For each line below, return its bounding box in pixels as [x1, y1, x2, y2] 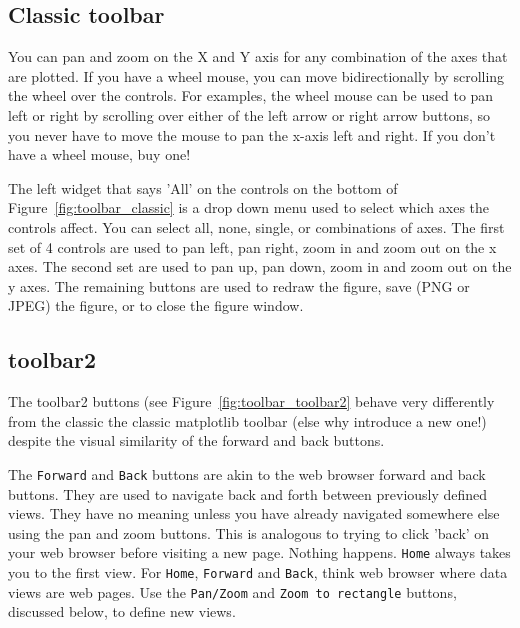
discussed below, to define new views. [8, 601, 236, 622]
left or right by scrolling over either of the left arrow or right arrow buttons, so [8, 104, 491, 125]
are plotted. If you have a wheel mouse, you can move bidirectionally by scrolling [8, 65, 505, 86]
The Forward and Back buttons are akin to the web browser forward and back [8, 463, 486, 484]
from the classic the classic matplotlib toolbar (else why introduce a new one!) [8, 410, 487, 431]
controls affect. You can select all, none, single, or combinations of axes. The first [8, 216, 505, 237]
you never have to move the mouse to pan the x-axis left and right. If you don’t [8, 124, 496, 145]
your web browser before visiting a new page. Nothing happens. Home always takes [8, 542, 511, 563]
